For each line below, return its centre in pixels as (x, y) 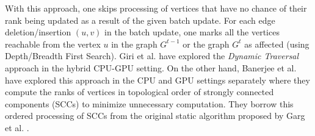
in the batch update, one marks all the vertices (192, 32)
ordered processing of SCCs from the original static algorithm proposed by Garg (155, 116)
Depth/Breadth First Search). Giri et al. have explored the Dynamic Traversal (152, 56)
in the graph (134, 44)
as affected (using (277, 44)
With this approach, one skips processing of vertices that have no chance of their (156, 8)
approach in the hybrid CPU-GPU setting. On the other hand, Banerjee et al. (151, 67)
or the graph (206, 44)
